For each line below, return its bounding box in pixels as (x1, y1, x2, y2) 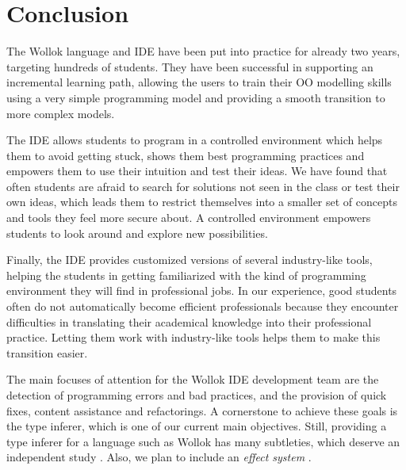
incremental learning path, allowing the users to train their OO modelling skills (6, 74, 392, 90)
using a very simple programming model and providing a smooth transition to (6, 89, 385, 105)
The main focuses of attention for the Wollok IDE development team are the (6, 371, 379, 388)
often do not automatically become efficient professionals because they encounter (6, 298, 399, 315)
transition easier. (6, 344, 88, 361)
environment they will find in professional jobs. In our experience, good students (6, 282, 397, 299)
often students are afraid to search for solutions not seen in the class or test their (6, 178, 400, 194)
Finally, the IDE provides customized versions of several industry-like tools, (6, 251, 373, 268)
